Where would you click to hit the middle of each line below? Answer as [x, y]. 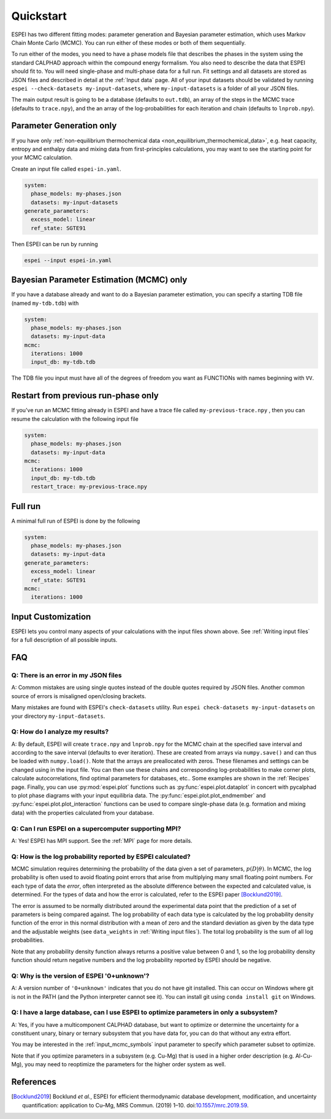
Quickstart [39, 16]
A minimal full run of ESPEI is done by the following [76, 521]
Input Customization [51, 617]
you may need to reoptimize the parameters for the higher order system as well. [125, 1064]
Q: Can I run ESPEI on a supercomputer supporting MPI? [96, 828]
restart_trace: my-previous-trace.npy [89, 487]
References [34, 1082]
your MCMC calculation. [42, 158]
